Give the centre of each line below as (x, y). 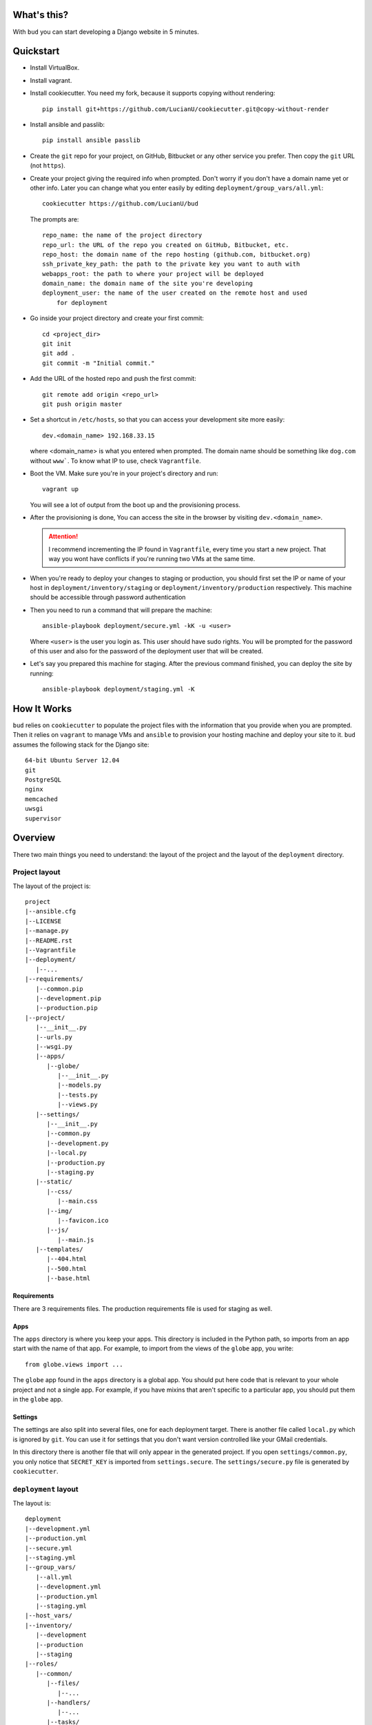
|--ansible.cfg (51, 911)
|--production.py (76, 1162)
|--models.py (80, 1085)
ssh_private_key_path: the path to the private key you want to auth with (171, 264)
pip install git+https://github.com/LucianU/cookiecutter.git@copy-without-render (186, 109)
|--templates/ (59, 1250)
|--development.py (77, 1143)
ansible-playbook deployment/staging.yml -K (119, 689)
